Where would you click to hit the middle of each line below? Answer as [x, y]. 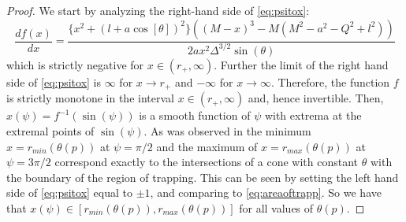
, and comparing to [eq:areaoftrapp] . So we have [266, 192]
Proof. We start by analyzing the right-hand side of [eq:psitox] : [158, 10]
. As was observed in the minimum [227, 131]
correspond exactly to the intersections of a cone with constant [207, 162]
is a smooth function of [195, 115]
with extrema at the [313, 115]
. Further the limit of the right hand [301, 64]
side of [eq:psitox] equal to [70, 192]
